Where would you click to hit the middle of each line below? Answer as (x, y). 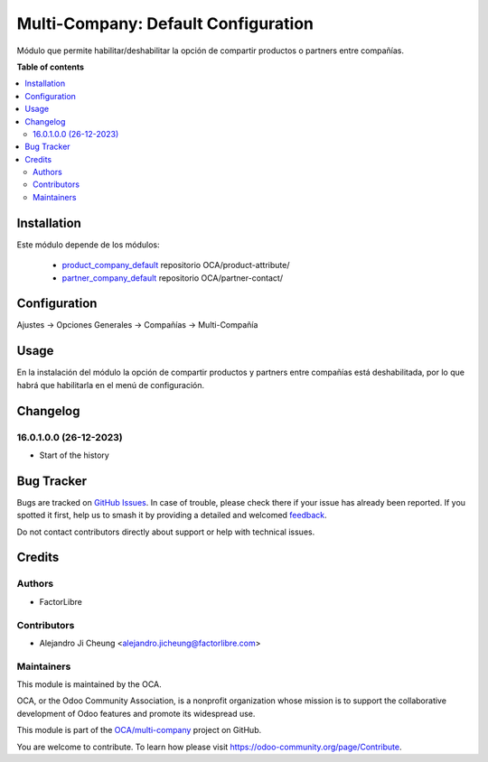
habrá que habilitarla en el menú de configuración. (111, 385)
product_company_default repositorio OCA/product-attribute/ (176, 265)
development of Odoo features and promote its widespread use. (136, 713)
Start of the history (75, 455)
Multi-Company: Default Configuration (165, 23)
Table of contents (51, 67)
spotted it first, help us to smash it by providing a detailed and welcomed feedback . (172, 516)
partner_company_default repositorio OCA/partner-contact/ (173, 278)
